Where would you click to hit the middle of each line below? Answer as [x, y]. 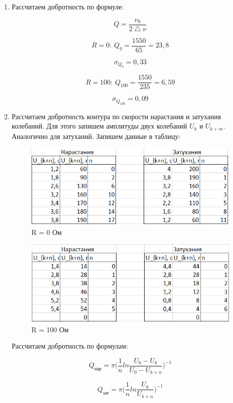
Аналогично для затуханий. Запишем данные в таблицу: [96, 136]
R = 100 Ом [50, 329]
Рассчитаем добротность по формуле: [68, 6]
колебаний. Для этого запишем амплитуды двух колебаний [99, 126]
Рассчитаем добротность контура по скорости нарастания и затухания [116, 116]
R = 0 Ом [46, 232]
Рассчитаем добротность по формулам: [70, 346]
